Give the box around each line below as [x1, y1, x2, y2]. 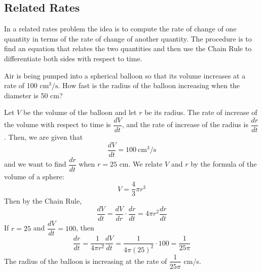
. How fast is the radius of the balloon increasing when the [58, 80, 240, 91]
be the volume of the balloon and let [23, 107, 137, 118]
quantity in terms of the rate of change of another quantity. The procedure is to [4, 33, 252, 44]
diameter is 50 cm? [4, 90, 63, 100]
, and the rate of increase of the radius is [122, 119, 248, 130]
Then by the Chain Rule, [4, 196, 82, 206]
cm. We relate [119, 159, 163, 169]
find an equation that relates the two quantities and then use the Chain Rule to [4, 43, 252, 54]
